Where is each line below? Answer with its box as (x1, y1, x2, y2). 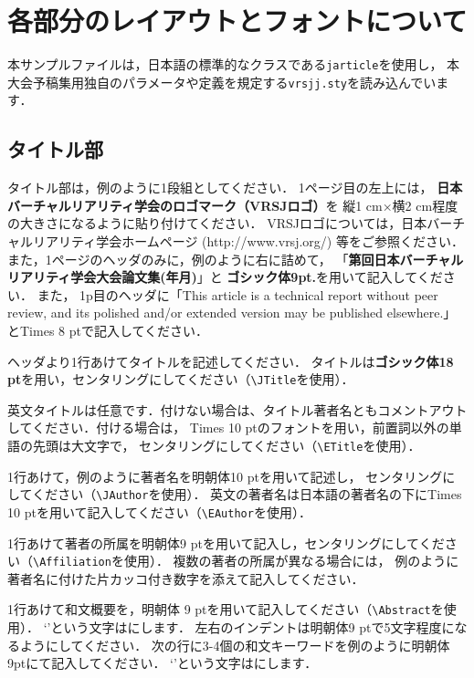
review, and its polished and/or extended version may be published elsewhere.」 (7, 303, 457, 322)
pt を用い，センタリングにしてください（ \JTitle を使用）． (7, 370, 354, 389)
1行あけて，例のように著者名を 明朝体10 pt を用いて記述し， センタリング (7, 466, 443, 485)
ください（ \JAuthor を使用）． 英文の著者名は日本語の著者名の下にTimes (32, 485, 462, 504)
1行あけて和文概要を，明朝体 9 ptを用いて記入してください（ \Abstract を (7, 600, 444, 619)
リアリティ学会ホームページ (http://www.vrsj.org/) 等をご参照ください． (32, 232, 464, 251)
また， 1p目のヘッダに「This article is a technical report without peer (37, 285, 438, 304)
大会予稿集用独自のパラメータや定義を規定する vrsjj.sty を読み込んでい (7, 72, 437, 91)
